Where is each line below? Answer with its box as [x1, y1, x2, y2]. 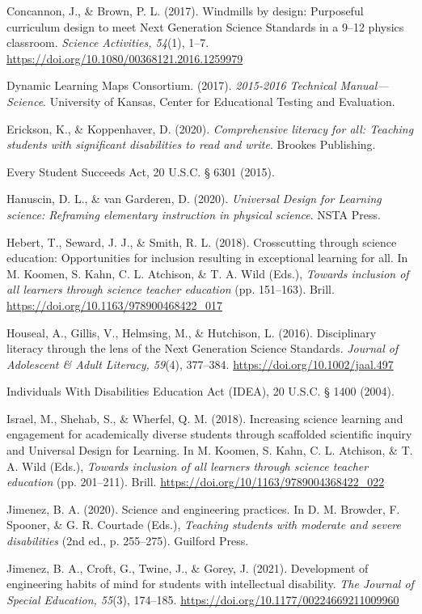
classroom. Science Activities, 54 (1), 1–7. [6, 34, 209, 51]
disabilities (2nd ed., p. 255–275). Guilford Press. [6, 532, 249, 549]
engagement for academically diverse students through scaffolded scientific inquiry [6, 426, 412, 443]
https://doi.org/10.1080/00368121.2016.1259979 [6, 49, 243, 66]
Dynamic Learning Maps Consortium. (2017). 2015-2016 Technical [6, 77, 336, 94]
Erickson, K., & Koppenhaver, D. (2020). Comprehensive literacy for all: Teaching [6, 120, 414, 137]
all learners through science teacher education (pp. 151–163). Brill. [6, 281, 335, 298]
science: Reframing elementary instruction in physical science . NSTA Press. [6, 205, 381, 222]
